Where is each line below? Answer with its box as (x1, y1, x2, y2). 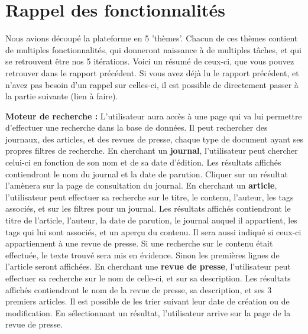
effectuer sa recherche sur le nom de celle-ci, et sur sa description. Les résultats (5, 272, 291, 284)
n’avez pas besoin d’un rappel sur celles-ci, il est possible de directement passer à (5, 78, 299, 90)
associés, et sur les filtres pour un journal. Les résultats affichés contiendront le (5, 202, 291, 215)
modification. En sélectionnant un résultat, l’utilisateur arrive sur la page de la (5, 306, 291, 319)
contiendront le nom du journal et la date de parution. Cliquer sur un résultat (5, 167, 288, 180)
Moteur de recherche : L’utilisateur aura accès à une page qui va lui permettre (5, 109, 302, 122)
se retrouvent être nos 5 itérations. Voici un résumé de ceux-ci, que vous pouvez (5, 55, 294, 67)
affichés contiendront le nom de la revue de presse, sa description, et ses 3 (5, 283, 272, 296)
